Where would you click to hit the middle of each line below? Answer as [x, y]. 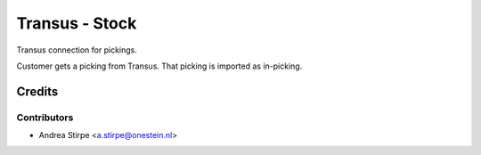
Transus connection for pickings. [77, 50]
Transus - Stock [77, 23]
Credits [37, 91]
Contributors [45, 118]
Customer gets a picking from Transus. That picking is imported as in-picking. [159, 66]
